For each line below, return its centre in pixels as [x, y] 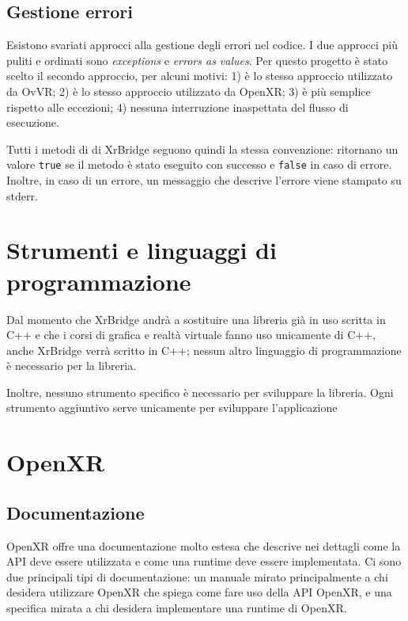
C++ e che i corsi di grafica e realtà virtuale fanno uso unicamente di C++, [191, 335]
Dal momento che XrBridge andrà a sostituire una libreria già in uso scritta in [196, 319]
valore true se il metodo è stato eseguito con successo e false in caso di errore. [199, 164]
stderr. [22, 195]
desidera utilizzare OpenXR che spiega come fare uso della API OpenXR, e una [199, 592]
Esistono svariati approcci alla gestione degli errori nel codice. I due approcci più [202, 45]
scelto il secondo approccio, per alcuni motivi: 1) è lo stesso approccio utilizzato [200, 76]
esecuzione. [33, 122]
